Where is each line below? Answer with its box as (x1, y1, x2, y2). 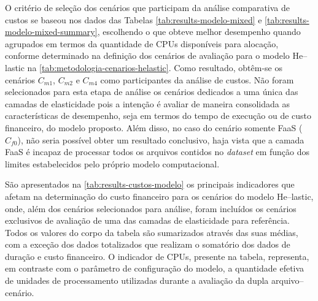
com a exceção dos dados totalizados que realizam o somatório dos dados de (5, 238, 290, 251)
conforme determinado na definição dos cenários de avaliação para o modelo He (5, 49, 303, 62)
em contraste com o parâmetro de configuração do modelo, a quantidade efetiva (5, 262, 304, 275)
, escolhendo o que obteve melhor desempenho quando (97, 25, 301, 38)
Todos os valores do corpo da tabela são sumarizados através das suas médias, (5, 226, 298, 238)
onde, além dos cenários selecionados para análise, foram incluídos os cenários (5, 202, 297, 215)
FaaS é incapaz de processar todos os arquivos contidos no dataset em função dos (5, 145, 310, 158)
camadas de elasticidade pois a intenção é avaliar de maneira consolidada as (5, 97, 290, 110)
